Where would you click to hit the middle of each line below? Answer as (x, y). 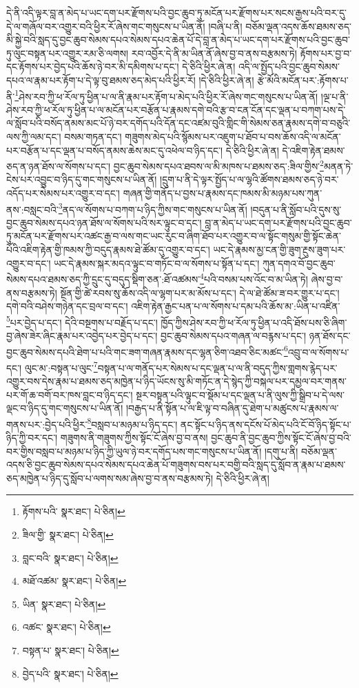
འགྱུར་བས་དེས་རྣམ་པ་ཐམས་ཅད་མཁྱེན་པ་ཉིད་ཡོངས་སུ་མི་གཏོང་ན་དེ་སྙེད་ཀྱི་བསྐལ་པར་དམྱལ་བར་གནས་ (176, 381)
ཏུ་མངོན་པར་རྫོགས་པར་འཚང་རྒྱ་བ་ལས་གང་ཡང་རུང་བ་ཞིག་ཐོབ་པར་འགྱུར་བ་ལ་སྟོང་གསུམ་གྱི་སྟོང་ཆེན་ (174, 236)
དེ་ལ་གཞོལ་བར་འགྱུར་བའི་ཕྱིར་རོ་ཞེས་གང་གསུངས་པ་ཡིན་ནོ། (106, 26)
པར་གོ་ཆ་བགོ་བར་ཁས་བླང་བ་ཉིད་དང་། (70, 394)
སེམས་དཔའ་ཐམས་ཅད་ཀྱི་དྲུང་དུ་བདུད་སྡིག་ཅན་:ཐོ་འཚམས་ (103, 279)
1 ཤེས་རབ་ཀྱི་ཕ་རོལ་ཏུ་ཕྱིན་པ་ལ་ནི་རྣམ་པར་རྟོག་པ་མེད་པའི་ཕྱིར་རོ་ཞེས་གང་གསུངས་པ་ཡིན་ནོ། (166, 95)
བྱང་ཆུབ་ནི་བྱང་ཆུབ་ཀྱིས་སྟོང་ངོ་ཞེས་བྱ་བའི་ (281, 438)
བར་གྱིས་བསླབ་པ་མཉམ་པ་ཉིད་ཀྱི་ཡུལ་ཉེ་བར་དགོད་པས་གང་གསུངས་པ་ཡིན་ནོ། (134, 451)
